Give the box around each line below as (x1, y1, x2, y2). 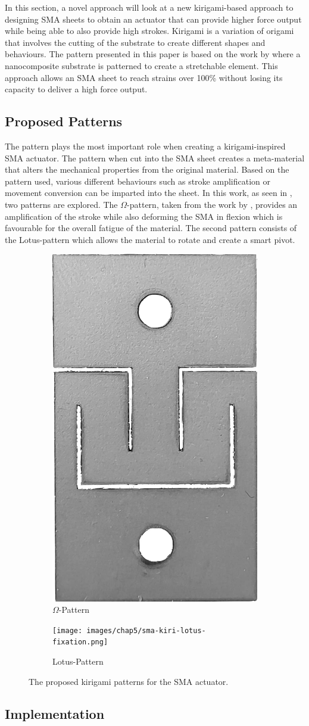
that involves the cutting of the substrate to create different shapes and (5, 36, 266, 48)
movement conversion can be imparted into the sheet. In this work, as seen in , (5, 186, 292, 199)
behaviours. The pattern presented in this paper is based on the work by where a (5, 48, 301, 60)
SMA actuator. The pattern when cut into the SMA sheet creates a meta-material (5, 151, 305, 164)
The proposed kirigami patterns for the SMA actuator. (29, 675, 229, 687)
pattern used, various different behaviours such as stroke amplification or (5, 175, 270, 187)
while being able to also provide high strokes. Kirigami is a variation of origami (5, 24, 294, 37)
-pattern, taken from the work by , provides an (127, 198, 298, 210)
